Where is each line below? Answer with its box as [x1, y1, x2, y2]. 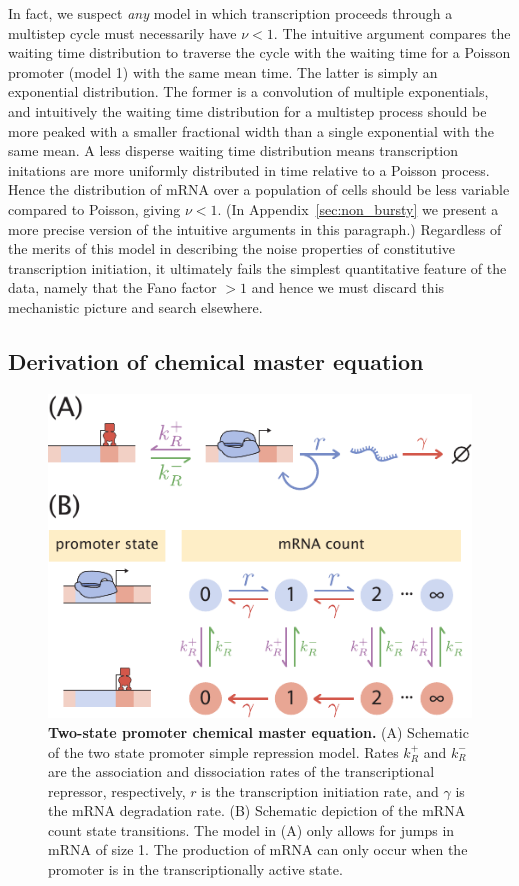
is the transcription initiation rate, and [201, 780, 439, 801]
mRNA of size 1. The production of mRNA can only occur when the [48, 839, 468, 860]
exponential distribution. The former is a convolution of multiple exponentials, [8, 81, 489, 102]
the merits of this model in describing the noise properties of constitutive [8, 238, 456, 259]
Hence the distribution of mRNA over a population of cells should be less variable [8, 179, 510, 200]
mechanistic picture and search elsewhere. [8, 296, 263, 317]
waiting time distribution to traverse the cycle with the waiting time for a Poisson [8, 42, 511, 63]
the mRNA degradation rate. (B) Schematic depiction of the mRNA [48, 800, 466, 821]
